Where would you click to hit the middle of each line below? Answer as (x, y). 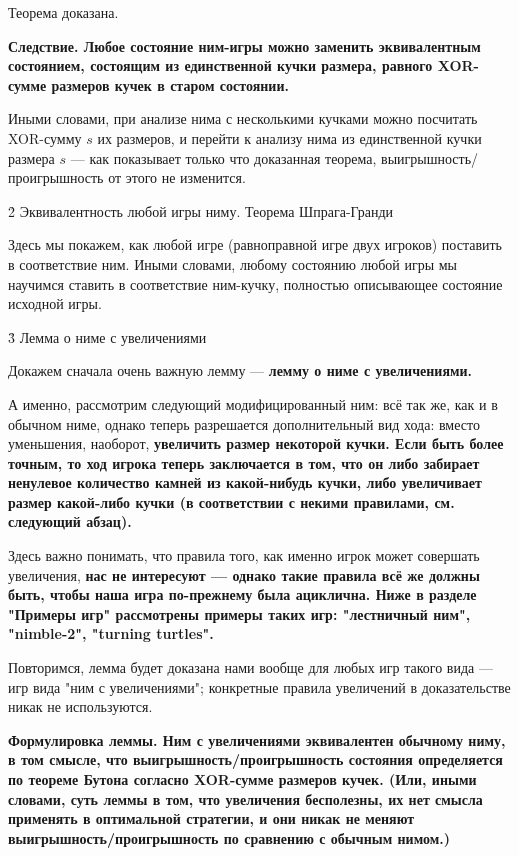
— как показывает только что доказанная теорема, (223, 157)
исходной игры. (55, 303)
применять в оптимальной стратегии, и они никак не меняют (211, 818)
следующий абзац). (70, 521)
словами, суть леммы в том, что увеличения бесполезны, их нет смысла (245, 798)
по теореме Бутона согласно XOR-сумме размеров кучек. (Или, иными (242, 779)
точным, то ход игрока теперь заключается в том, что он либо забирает (244, 462)
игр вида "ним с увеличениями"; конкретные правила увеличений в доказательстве (259, 686)
